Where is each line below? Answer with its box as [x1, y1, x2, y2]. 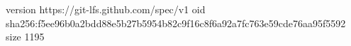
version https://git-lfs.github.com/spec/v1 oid [6, 2, 206, 16]
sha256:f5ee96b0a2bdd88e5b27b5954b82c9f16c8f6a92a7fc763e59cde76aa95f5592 [6, 15, 346, 30]
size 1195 [6, 29, 45, 44]
